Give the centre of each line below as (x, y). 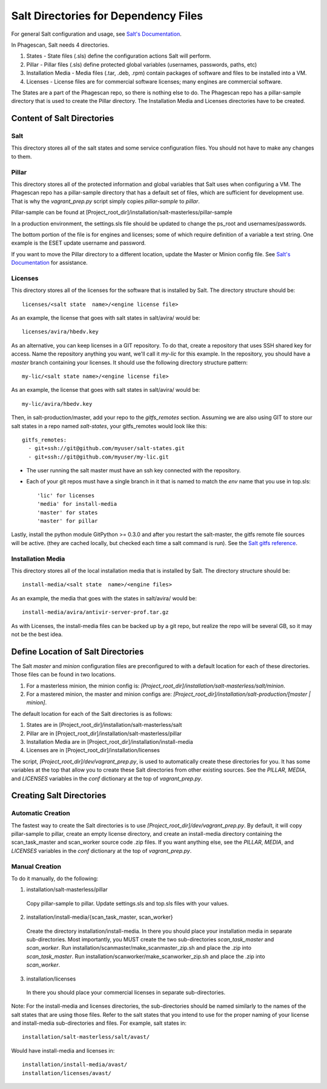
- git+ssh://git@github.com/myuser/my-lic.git (98, 457)
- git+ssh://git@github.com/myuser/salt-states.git (106, 449)
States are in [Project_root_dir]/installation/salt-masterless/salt (104, 725)
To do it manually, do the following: (55, 878)
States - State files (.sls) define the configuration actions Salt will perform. (119, 56)
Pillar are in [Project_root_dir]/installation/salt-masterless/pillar (104, 733)
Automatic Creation (41, 813)
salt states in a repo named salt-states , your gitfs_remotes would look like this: (109, 426)
